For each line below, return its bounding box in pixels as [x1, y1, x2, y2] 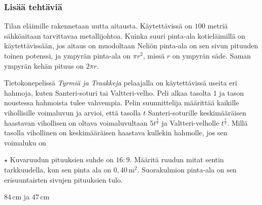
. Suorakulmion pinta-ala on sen [137, 164, 237, 174]
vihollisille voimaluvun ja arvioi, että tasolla [4, 107, 141, 118]
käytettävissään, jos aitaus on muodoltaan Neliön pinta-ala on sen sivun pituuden [4, 40, 258, 51]
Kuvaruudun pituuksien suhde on [10, 154, 114, 165]
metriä [207, 20, 228, 31]
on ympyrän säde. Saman [172, 50, 251, 61]
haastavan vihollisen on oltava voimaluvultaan [4, 117, 148, 128]
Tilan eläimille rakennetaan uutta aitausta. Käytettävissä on [4, 20, 192, 31]
